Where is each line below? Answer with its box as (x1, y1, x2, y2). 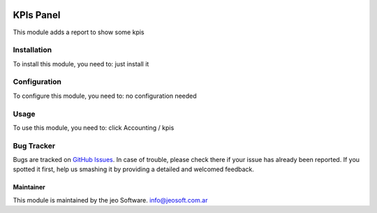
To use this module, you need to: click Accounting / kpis (13, 123, 175, 132)
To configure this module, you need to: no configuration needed (13, 91, 197, 100)
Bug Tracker (13, 140, 56, 150)
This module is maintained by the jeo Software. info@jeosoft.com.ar (13, 196, 208, 204)
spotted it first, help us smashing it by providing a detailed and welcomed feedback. (13, 165, 254, 174)
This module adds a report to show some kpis (13, 28, 145, 36)
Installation (13, 45, 52, 55)
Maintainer (13, 183, 45, 191)
